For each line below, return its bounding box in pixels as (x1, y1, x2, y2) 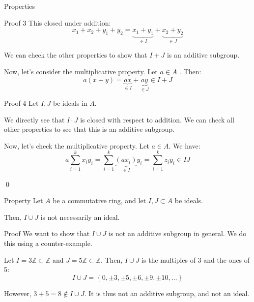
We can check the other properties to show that (4, 50, 147, 60)
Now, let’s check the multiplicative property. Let (4, 140, 149, 151)
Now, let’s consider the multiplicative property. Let (4, 66, 158, 77)
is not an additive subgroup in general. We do (109, 228, 247, 239)
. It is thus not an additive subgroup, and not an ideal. (84, 288, 250, 298)
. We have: (169, 140, 200, 151)
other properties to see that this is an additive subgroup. (4, 124, 175, 134)
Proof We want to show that (4, 228, 90, 239)
